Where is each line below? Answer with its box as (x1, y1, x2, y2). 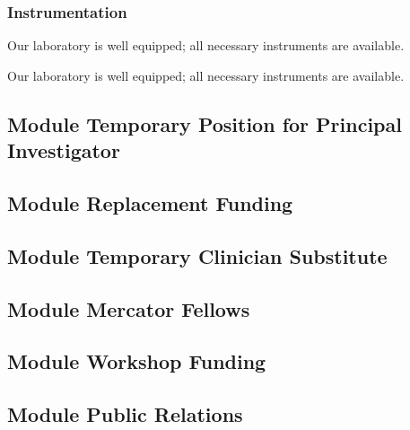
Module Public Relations (7, 400, 243, 428)
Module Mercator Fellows (7, 294, 250, 322)
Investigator (7, 136, 120, 164)
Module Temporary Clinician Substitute (7, 241, 388, 269)
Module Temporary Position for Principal (7, 110, 402, 137)
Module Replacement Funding (7, 189, 293, 216)
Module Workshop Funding (7, 347, 266, 375)
